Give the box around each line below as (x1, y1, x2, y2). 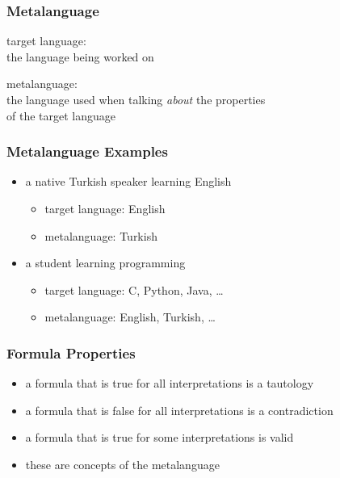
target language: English (44, 200, 166, 216)
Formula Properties (6, 342, 136, 363)
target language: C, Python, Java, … (44, 281, 224, 298)
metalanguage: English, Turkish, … (44, 308, 216, 325)
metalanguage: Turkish (44, 227, 157, 244)
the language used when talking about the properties (6, 91, 266, 107)
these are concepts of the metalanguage (25, 455, 220, 472)
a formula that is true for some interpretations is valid (25, 429, 294, 446)
